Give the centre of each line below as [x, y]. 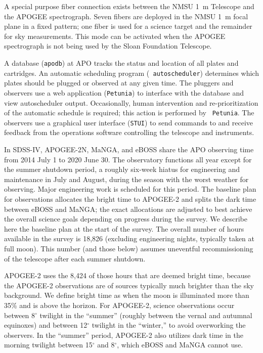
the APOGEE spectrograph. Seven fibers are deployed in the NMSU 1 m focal [126, 16]
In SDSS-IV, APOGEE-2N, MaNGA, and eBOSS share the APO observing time [129, 149]
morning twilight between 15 [48, 345]
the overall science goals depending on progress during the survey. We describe [126, 219]
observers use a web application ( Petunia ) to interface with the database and [124, 92]
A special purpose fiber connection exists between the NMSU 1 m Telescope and [129, 6]
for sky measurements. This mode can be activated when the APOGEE [115, 36]
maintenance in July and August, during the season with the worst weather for [126, 179]
